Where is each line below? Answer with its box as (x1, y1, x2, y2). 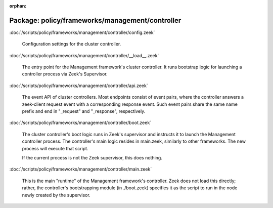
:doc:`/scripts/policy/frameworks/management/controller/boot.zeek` (9, 119, 152, 126)
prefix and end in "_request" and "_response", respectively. (22, 108, 146, 114)
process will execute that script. (22, 145, 88, 151)
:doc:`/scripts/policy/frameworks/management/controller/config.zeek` (9, 29, 155, 35)
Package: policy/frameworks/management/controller (9, 16, 181, 25)
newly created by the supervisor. (22, 192, 90, 198)
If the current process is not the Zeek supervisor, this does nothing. (22, 154, 163, 160)
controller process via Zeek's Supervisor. (22, 71, 108, 77)
